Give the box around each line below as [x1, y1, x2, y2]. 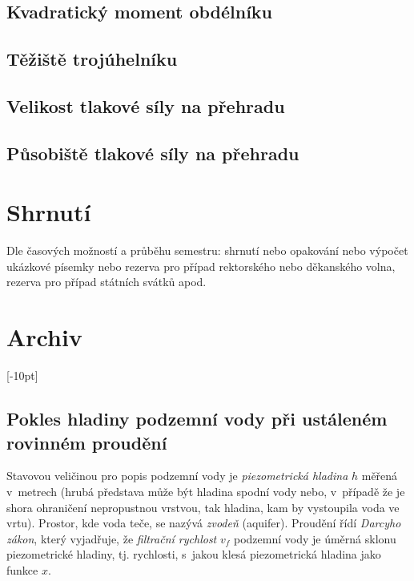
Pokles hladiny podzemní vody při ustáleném [6, 406, 388, 431]
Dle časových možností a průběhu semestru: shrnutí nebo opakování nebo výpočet [6, 242, 408, 259]
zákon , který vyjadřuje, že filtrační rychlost [6, 530, 217, 547]
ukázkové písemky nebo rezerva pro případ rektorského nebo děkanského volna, [6, 257, 396, 274]
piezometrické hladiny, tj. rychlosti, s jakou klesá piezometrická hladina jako [6, 546, 381, 563]
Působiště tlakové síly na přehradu [6, 140, 299, 165]
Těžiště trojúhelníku [6, 46, 178, 71]
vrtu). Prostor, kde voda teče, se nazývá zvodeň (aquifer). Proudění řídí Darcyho [6, 514, 401, 531]
